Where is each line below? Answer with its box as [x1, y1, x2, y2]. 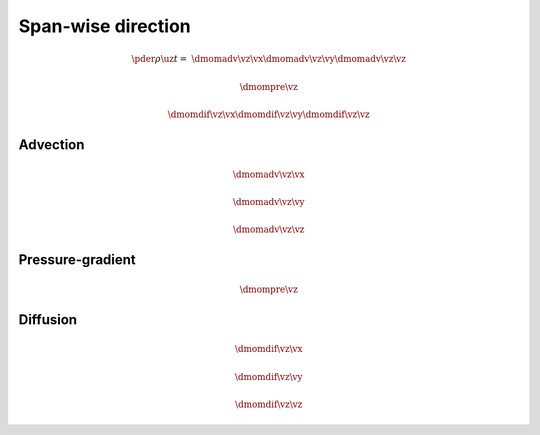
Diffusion [18, 311, 78, 328]
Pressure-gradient [18, 251, 137, 269]
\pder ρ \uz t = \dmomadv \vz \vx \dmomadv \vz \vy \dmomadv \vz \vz [131, 53, 407, 65]
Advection [18, 136, 85, 154]
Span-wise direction [18, 15, 191, 37]
